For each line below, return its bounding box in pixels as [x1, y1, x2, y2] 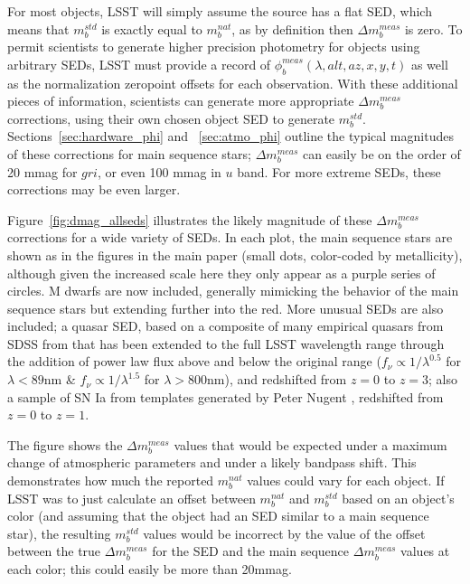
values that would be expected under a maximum [174, 435, 447, 454]
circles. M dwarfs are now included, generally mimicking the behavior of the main [7, 281, 459, 300]
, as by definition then [231, 19, 353, 38]
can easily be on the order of [303, 144, 461, 163]
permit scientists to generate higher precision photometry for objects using [7, 37, 420, 56]
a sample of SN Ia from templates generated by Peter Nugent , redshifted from [7, 387, 444, 406]
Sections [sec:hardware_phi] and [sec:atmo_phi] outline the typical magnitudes [7, 127, 454, 146]
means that [7, 19, 70, 38]
